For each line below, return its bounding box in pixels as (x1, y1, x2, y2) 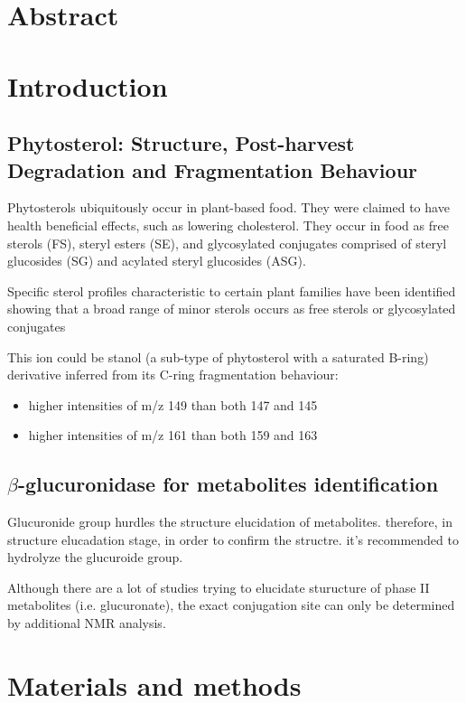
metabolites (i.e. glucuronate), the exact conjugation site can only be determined (7, 595, 455, 614)
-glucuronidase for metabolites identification (17, 470, 439, 498)
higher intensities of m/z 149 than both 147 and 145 (28, 395, 318, 414)
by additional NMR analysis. (7, 614, 166, 633)
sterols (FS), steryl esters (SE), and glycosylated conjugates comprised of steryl (7, 233, 447, 252)
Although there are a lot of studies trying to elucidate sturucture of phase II (7, 577, 430, 596)
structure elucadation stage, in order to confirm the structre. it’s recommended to (7, 530, 459, 548)
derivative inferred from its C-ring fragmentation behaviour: (7, 365, 339, 384)
